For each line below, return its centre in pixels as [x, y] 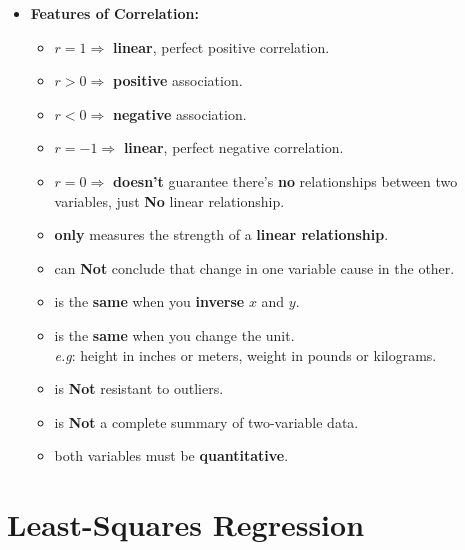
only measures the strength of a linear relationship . [221, 234]
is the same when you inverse [149, 301]
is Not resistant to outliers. [139, 388]
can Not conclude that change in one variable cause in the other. [254, 267]
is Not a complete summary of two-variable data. [206, 421]
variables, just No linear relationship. [169, 200]
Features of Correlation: [114, 13]
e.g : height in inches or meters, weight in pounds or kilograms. [245, 354]
